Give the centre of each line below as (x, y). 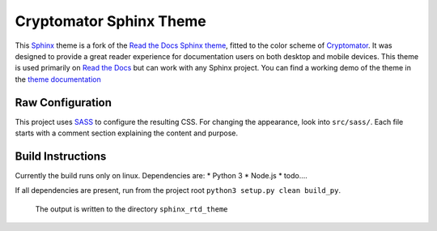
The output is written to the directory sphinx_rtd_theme (132, 209)
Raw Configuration (64, 103)
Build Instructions (61, 156)
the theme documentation (58, 79)
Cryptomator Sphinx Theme (110, 21)
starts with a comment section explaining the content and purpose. (127, 133)
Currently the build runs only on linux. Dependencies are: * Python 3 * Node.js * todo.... (161, 175)
